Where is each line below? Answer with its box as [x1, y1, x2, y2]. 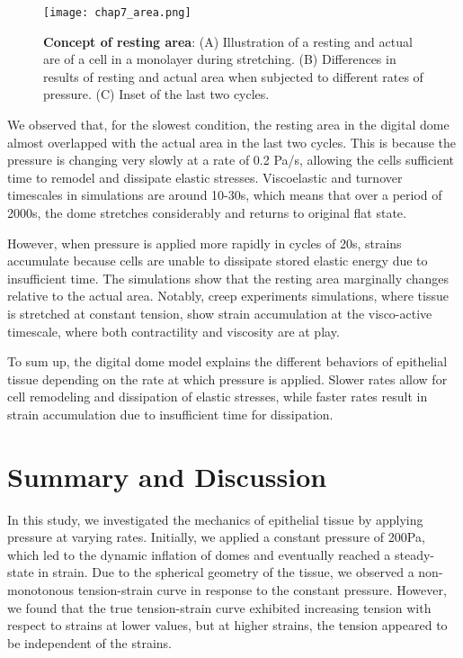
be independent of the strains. [7, 633, 172, 652]
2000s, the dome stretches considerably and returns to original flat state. [7, 203, 406, 221]
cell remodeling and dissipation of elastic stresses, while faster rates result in [7, 387, 428, 406]
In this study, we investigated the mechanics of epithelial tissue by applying [7, 509, 423, 528]
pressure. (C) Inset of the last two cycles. [43, 85, 270, 104]
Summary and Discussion [7, 457, 327, 494]
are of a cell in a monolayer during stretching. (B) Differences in [43, 50, 396, 68]
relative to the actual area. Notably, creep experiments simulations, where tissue [7, 286, 449, 305]
